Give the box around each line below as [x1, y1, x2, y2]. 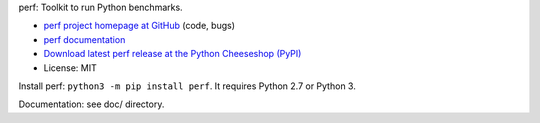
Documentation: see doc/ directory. [18, 98, 165, 110]
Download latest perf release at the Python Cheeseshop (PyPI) [43, 48, 302, 60]
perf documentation [43, 33, 126, 45]
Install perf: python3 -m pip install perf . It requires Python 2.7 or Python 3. [18, 80, 357, 92]
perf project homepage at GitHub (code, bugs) [43, 20, 235, 32]
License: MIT [43, 61, 97, 74]
